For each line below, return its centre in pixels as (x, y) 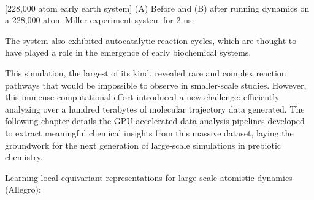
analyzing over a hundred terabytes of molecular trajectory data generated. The (155, 109)
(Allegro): (23, 189)
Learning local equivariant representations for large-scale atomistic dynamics (149, 177)
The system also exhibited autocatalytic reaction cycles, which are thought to (151, 40)
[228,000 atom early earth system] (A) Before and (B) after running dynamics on (157, 8)
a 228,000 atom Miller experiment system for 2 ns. (100, 20)
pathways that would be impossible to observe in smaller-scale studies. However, (156, 85)
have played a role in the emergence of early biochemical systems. (128, 52)
